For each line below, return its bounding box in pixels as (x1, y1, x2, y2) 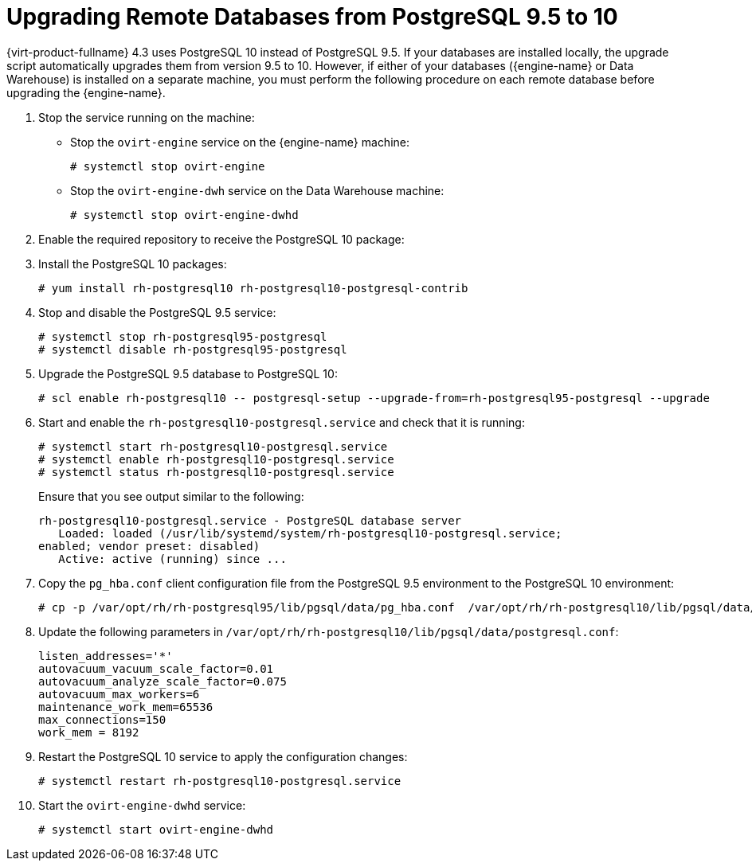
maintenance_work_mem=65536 (38, 700, 213, 713)
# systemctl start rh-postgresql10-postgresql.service (38, 439, 388, 453)
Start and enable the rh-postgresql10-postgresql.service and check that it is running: (38, 415, 525, 429)
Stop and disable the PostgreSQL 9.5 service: (38, 305, 276, 319)
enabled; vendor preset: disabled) (38, 539, 260, 553)
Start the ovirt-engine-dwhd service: (38, 798, 246, 812)
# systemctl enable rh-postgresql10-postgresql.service (38, 452, 394, 466)
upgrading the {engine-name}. (6, 85, 166, 100)
